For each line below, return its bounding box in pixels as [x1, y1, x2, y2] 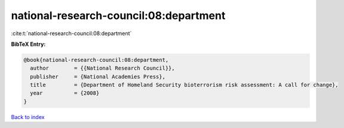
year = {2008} [30, 90, 100, 96]
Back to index [11, 113, 45, 120]
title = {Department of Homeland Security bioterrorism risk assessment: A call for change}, [30, 82, 339, 89]
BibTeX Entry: [11, 40, 46, 48]
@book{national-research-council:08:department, [23, 57, 169, 63]
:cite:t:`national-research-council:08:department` [11, 30, 132, 37]
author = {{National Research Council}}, [30, 65, 176, 71]
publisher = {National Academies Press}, [30, 73, 165, 80]
